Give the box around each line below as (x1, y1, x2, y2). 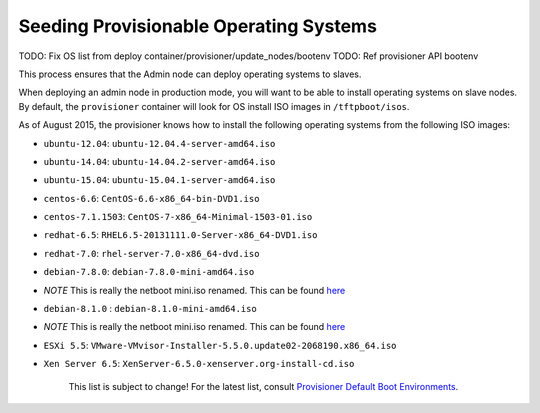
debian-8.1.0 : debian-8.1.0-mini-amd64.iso (43, 303, 257, 315)
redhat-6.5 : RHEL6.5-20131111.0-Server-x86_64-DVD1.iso (43, 229, 318, 241)
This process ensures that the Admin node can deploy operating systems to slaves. (18, 68, 362, 80)
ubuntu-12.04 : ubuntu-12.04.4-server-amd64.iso (43, 137, 276, 149)
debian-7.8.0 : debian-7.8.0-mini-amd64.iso (43, 266, 255, 278)
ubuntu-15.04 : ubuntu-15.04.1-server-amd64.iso (43, 174, 276, 186)
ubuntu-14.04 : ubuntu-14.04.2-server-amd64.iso (43, 155, 276, 167)
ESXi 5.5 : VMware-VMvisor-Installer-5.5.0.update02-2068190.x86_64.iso (43, 339, 397, 351)
